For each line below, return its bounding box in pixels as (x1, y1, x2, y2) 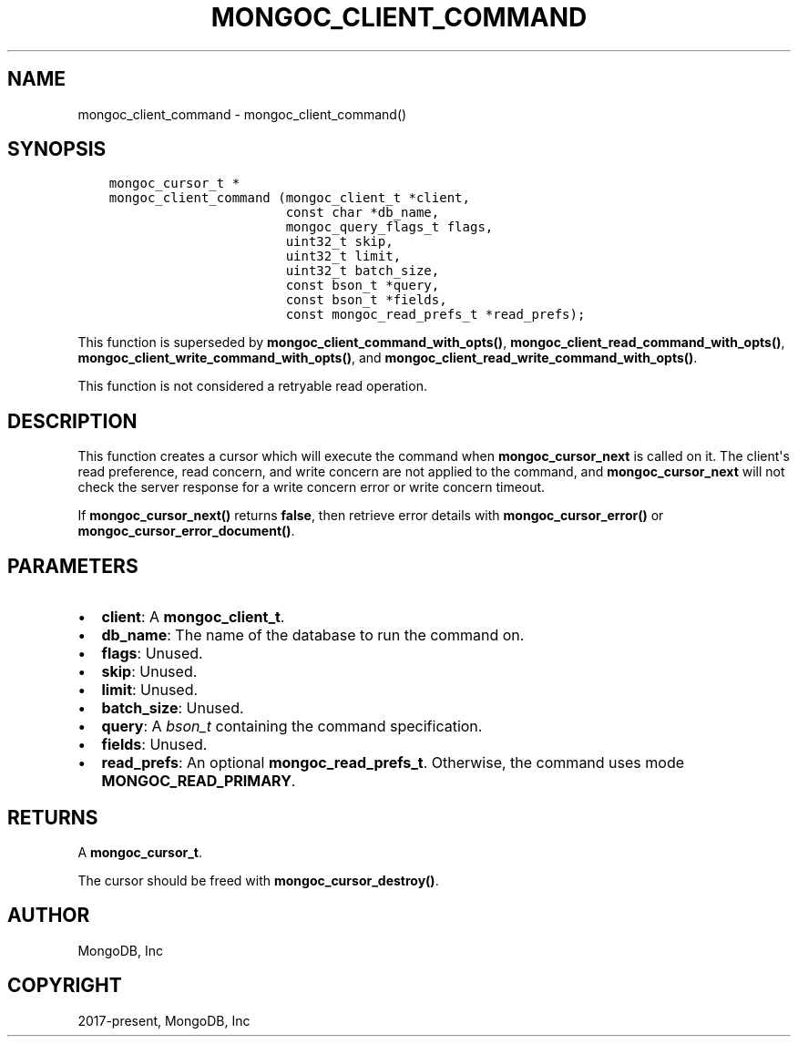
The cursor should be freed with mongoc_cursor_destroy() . (77, 872, 439, 888)
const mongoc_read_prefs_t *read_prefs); (285, 307, 586, 322)
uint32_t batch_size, (285, 263, 440, 279)
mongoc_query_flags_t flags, (285, 220, 494, 235)
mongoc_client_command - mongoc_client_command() (77, 106, 407, 122)
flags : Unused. (101, 644, 203, 663)
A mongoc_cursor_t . (77, 844, 203, 860)
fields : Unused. (101, 735, 208, 754)
